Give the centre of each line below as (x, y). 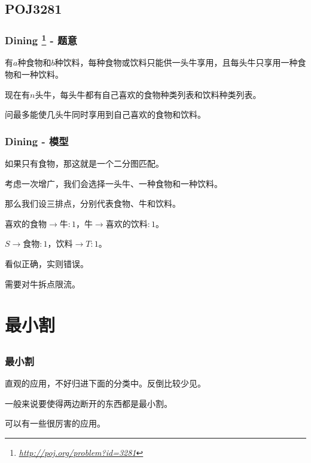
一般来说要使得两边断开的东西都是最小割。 (89, 403)
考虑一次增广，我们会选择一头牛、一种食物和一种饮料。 (114, 183)
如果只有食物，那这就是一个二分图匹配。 (84, 163)
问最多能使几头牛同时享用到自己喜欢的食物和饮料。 (105, 114)
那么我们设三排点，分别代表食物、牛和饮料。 (93, 203)
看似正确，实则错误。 (47, 264)
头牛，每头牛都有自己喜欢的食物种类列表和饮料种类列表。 (148, 94)
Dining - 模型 (37, 141)
